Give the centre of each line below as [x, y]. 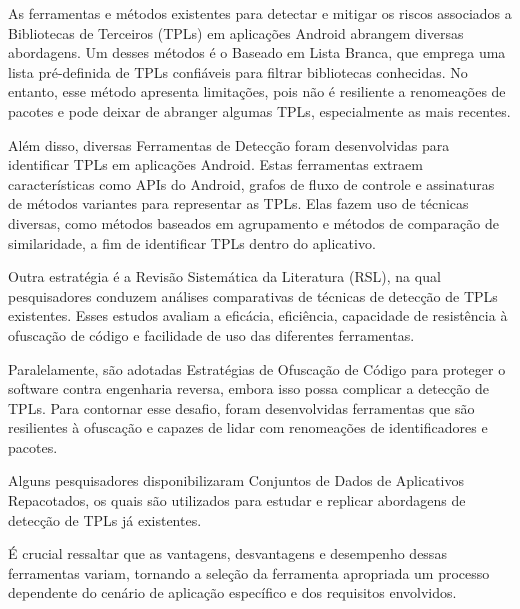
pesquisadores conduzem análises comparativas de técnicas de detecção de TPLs [253, 295]
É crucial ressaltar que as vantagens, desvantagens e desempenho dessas [227, 553]
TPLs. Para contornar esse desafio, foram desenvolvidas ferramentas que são [241, 407]
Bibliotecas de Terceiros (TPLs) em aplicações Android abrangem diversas [236, 32]
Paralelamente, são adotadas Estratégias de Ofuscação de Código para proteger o [257, 368]
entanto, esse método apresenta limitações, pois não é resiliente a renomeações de [257, 91]
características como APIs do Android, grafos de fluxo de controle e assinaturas [251, 183]
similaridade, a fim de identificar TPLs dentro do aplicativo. [192, 242]
